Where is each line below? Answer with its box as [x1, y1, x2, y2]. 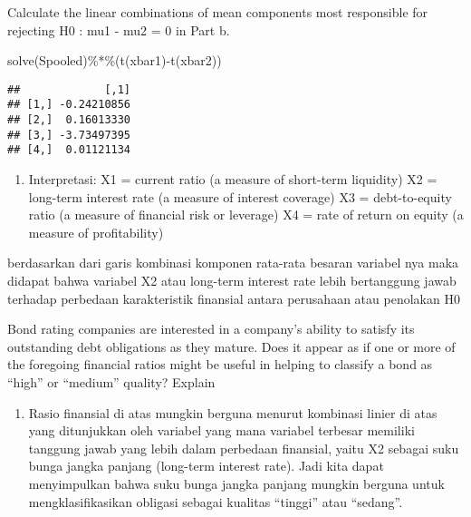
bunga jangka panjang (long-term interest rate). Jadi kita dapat [28, 456, 384, 475]
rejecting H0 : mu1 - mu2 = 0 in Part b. [7, 20, 230, 39]
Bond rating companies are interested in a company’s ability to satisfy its [7, 319, 415, 338]
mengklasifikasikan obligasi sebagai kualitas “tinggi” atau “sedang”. [28, 492, 403, 511]
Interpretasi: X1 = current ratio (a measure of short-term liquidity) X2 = [28, 170, 437, 189]
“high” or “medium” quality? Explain [7, 373, 216, 391]
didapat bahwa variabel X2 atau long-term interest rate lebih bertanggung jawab [7, 271, 457, 290]
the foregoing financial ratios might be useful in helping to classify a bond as [7, 355, 433, 374]
